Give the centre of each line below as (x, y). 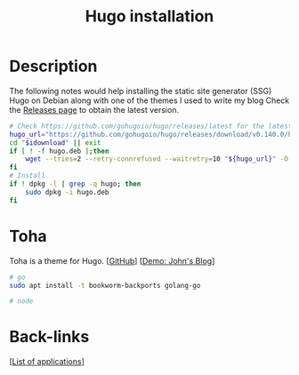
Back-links (49, 337)
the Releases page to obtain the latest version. (94, 109)
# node (21, 301)
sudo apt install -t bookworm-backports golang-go (105, 285)
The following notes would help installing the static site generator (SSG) (141, 91)
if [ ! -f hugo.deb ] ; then (59, 151)
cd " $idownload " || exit (55, 143)
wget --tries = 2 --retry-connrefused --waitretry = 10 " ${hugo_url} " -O (157, 159)
